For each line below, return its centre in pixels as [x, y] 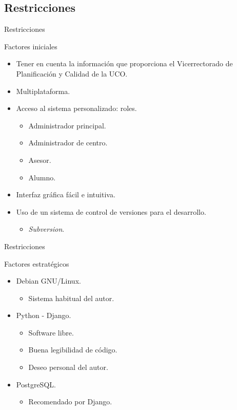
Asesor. [40, 160]
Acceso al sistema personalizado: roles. [76, 108]
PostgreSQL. [36, 384]
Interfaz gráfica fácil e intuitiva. [66, 194]
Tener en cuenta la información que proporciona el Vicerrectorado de [124, 63]
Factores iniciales [31, 46]
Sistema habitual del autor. [71, 298]
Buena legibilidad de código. [73, 350]
